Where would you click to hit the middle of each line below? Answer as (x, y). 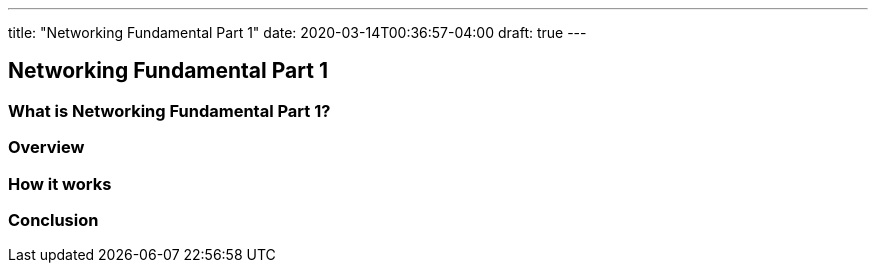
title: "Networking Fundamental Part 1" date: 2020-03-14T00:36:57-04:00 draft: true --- (297, 32)
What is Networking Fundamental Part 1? (169, 110)
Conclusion (53, 219)
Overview (46, 147)
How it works (60, 183)
